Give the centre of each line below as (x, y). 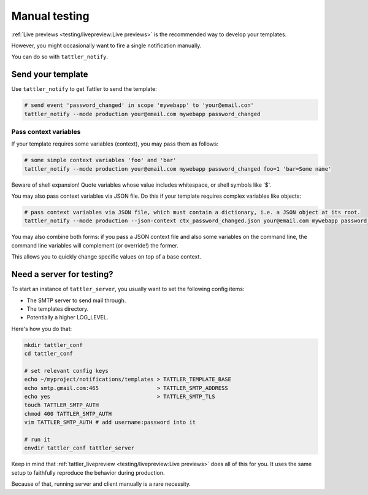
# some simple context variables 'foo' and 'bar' (100, 160)
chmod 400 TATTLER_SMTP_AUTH (68, 414)
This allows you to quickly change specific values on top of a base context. (106, 257)
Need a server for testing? (62, 274)
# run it (37, 439)
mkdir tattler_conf (53, 345)
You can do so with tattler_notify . (60, 57)
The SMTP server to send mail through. (76, 300)
